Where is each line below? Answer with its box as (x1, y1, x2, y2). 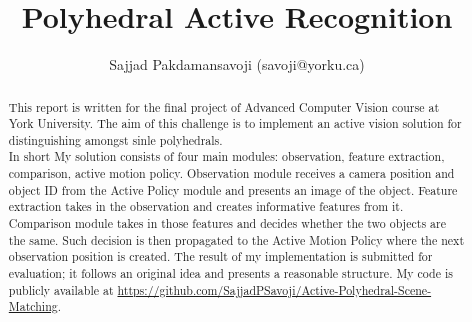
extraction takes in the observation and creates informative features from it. (8, 198, 404, 215)
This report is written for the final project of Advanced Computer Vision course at (8, 98, 440, 115)
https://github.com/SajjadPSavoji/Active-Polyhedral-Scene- (117, 281, 432, 298)
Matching (8, 298, 58, 315)
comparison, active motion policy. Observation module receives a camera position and (8, 165, 455, 182)
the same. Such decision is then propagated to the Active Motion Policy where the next (8, 231, 465, 248)
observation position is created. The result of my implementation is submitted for (8, 248, 433, 265)
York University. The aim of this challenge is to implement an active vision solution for (8, 115, 462, 132)
